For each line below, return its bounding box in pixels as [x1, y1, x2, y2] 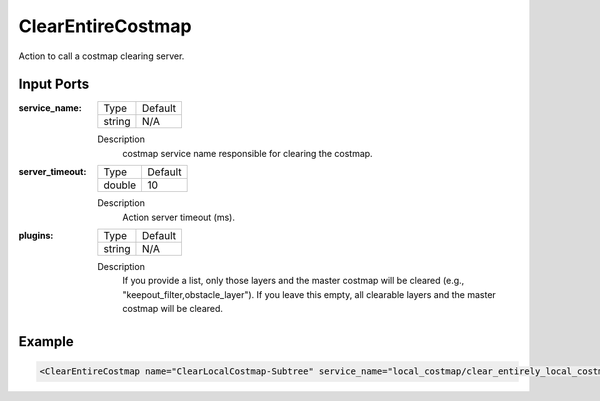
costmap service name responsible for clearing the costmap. [122, 147, 374, 159]
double [103, 178, 137, 192]
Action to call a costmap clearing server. [18, 50, 185, 62]
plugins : [18, 230, 54, 242]
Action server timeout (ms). [122, 211, 235, 223]
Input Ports [18, 76, 90, 93]
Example [18, 333, 74, 350]
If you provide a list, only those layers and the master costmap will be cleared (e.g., [122, 275, 465, 287]
